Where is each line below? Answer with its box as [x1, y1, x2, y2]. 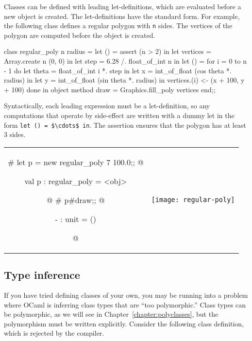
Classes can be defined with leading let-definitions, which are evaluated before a [4, 1, 241, 11]
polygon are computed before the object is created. [4, 30, 155, 40]
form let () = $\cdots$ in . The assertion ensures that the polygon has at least [4, 119, 246, 130]
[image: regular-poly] [151, 196, 235, 204]
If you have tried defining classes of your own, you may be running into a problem [4, 290, 248, 300]
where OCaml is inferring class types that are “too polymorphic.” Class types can [4, 299, 246, 309]
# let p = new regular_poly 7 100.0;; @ [8, 156, 144, 168]
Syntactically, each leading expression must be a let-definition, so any [4, 101, 210, 111]
